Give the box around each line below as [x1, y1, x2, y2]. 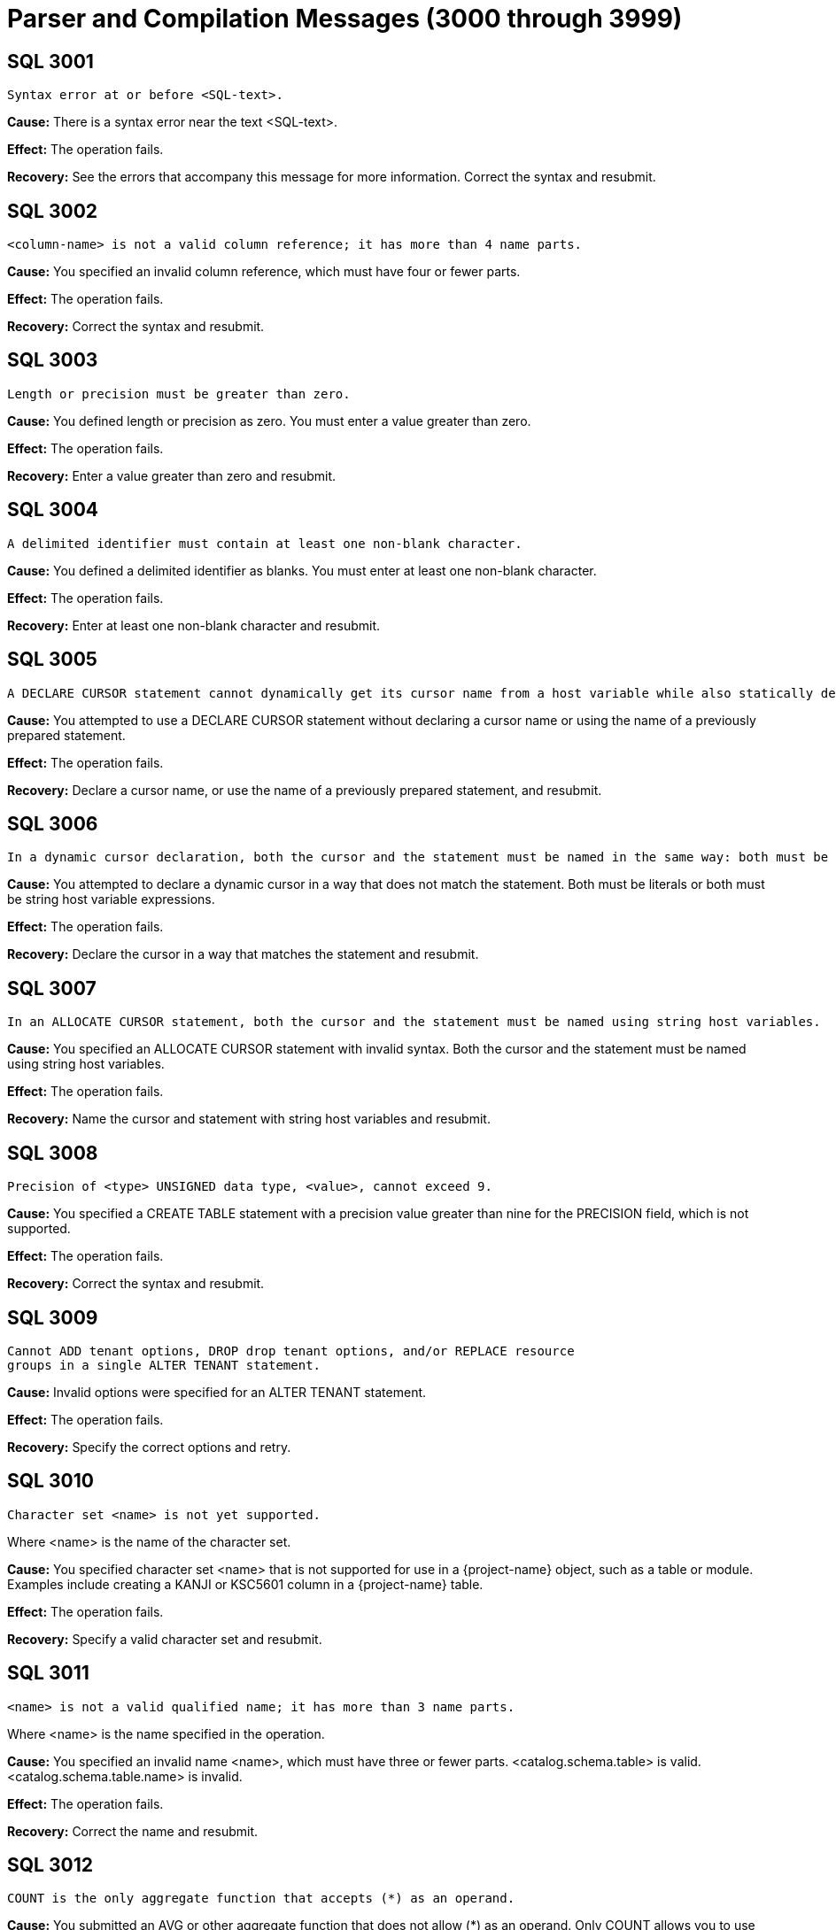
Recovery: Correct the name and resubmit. [7, 1823, 259, 1839]
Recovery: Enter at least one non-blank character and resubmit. [7, 617, 381, 633]
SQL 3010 [7, 1470, 94, 1493]
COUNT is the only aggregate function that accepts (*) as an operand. [7, 1891, 515, 1906]
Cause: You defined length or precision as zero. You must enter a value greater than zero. [7, 413, 531, 428]
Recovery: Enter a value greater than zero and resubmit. [7, 467, 337, 483]
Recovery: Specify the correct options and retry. [7, 1439, 291, 1455]
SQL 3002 [7, 199, 98, 222]
